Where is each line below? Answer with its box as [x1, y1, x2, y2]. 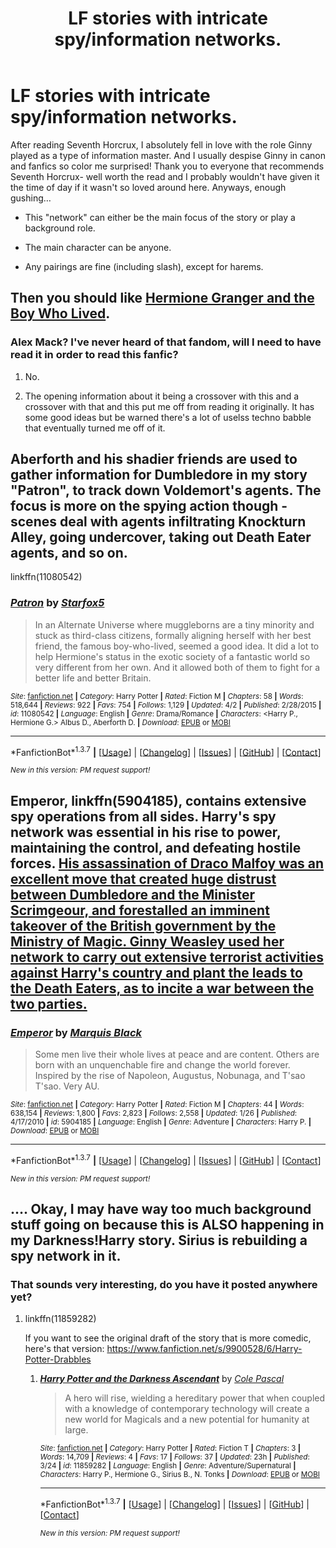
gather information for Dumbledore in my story [10, 467, 308, 484]
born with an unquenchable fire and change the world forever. [34, 1059, 291, 1071]
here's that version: [24, 1343, 105, 1355]
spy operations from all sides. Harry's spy [10, 808, 277, 825]
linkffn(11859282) [24, 1313, 97, 1325]
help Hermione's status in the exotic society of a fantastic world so [34, 650, 311, 662]
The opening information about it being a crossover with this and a [24, 390, 300, 402]
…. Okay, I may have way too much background [10, 1201, 312, 1218]
